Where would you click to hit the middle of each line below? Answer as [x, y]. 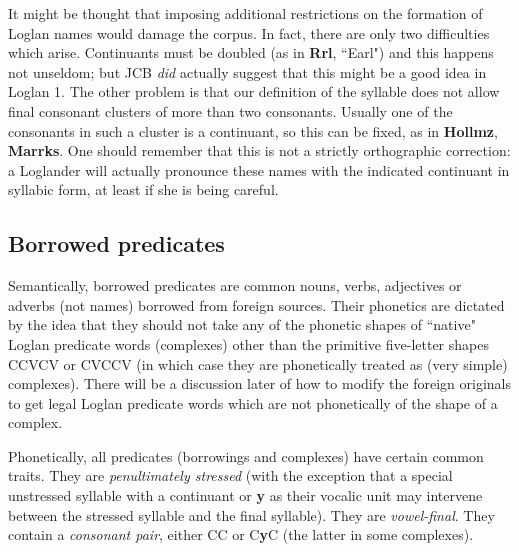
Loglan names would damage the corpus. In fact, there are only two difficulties [249, 32]
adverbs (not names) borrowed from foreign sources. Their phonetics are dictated [256, 304]
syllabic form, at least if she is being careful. [143, 189]
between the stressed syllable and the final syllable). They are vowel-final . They [251, 514]
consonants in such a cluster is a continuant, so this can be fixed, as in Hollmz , [253, 130]
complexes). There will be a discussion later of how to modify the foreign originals [259, 383]
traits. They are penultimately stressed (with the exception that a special [230, 475]
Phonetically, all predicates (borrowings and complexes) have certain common [246, 455]
